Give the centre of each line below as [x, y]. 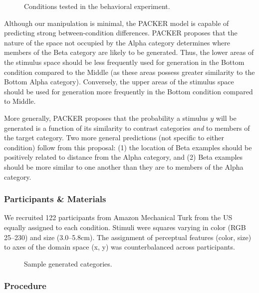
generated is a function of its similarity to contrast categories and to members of [127, 128]
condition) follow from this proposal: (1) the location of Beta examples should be [128, 147]
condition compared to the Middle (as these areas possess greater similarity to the [129, 72]
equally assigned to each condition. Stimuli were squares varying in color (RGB [125, 227]
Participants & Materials [55, 199]
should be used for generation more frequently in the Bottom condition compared [129, 91]
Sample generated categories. [68, 263]
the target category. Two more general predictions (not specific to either [114, 138]
